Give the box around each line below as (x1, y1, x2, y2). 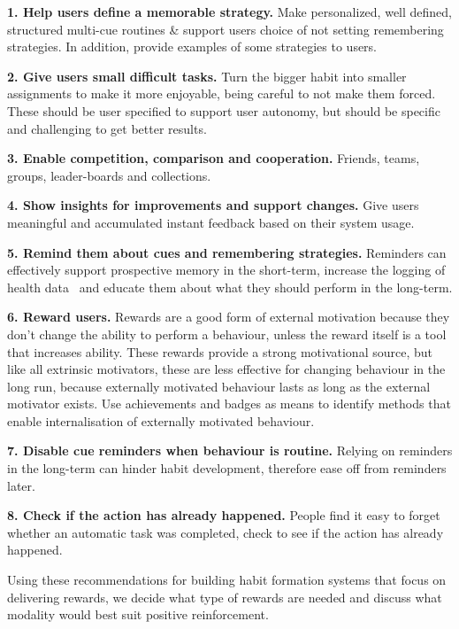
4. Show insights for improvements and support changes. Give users (7, 196, 419, 214)
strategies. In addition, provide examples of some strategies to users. (7, 37, 378, 56)
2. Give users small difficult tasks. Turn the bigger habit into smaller (7, 66, 407, 85)
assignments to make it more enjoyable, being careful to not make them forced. (7, 84, 436, 103)
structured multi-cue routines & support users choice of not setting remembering (7, 19, 444, 38)
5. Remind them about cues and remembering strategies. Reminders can (7, 243, 447, 261)
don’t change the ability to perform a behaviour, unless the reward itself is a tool (7, 324, 447, 343)
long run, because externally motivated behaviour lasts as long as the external (7, 377, 431, 395)
